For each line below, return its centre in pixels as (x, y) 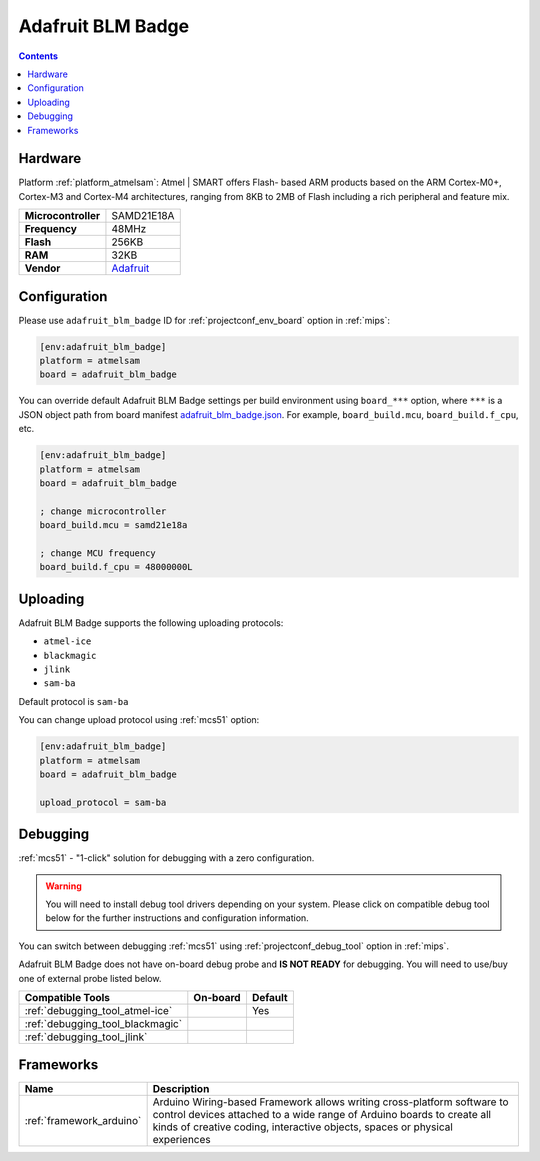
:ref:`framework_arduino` (83, 1121)
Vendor (42, 268)
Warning (63, 886)
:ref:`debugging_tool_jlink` (86, 1037)
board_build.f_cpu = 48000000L (116, 567)
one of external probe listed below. (90, 978)
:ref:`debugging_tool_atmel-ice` (98, 1010)
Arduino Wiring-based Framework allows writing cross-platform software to (330, 1102)
